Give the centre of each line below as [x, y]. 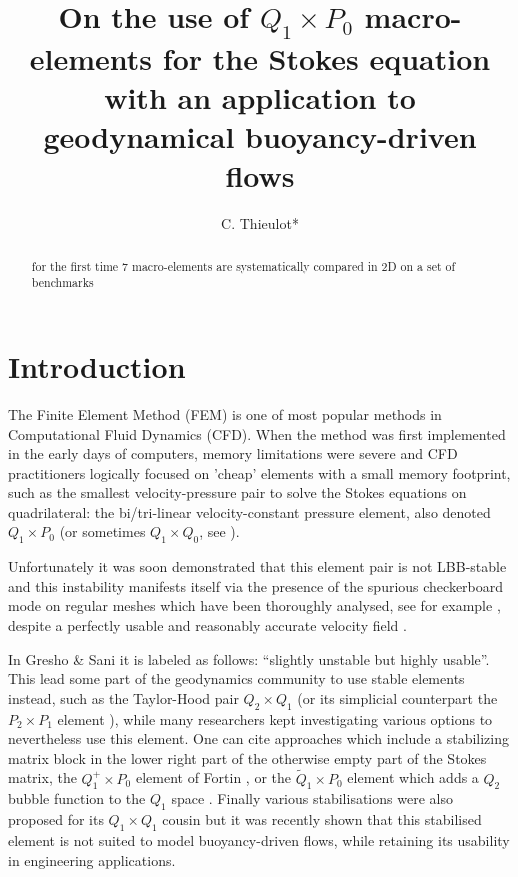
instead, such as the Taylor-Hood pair [123, 697]
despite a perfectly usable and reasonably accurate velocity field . [207, 625]
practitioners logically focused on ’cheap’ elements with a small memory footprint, [259, 472]
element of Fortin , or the [213, 777]
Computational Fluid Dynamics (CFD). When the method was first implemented [257, 433]
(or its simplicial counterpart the [397, 697]
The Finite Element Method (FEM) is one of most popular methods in [225, 413]
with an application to [260, 96]
